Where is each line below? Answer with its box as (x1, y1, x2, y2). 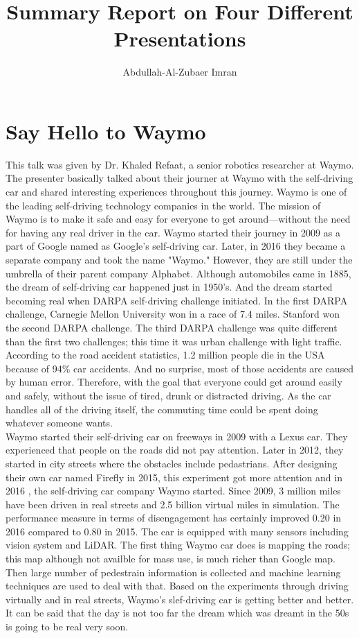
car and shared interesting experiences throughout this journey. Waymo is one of (6, 184, 347, 199)
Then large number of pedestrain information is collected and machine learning (6, 564, 341, 579)
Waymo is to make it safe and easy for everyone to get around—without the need (6, 212, 351, 226)
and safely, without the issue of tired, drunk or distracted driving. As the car (6, 388, 331, 402)
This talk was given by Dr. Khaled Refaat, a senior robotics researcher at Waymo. (6, 157, 354, 171)
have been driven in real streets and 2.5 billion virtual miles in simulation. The (6, 497, 340, 511)
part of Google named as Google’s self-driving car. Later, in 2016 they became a (6, 239, 346, 253)
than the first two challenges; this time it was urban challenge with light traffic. (6, 334, 342, 348)
